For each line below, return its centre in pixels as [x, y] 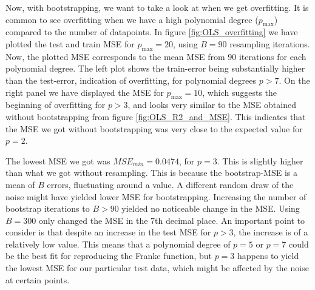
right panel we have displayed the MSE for [85, 92]
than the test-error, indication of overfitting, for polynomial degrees [131, 80]
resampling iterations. [270, 43]
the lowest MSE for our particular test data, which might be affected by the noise [157, 268]
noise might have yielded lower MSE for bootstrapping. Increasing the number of [156, 196]
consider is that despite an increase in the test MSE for [108, 232]
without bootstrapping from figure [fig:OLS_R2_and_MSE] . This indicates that [156, 116]
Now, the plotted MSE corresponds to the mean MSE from [115, 56]
